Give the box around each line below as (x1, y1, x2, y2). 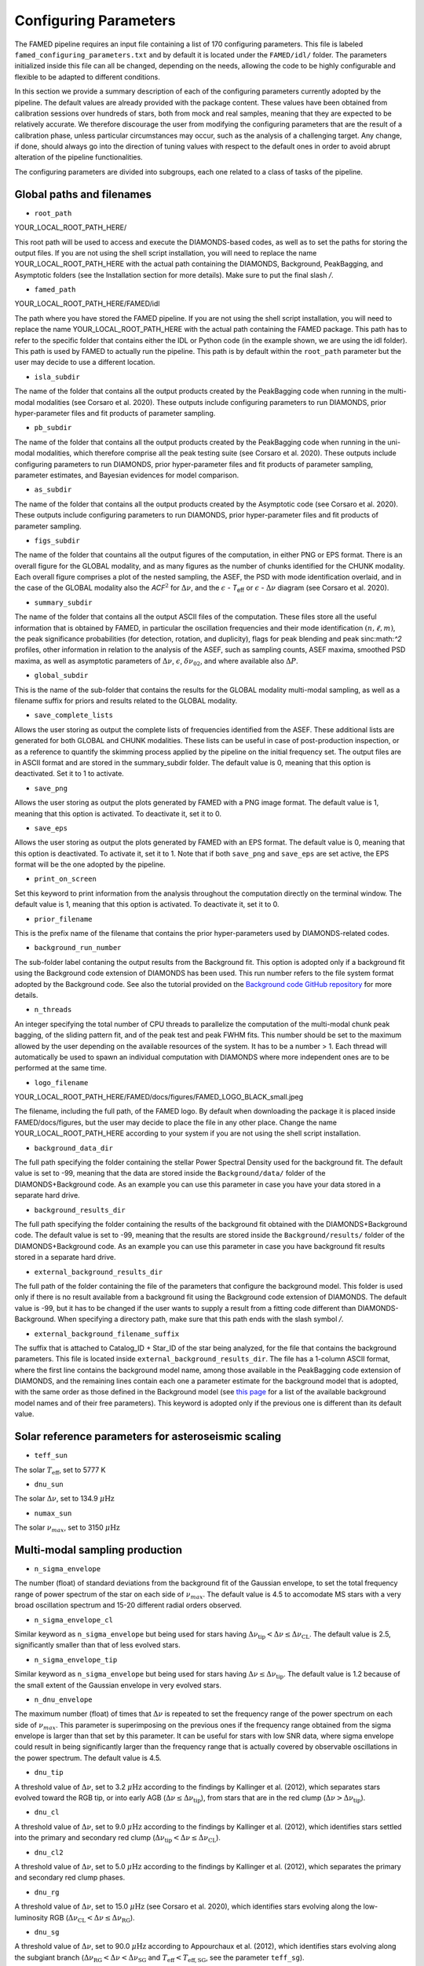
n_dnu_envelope (34, 1695, 93, 1704)
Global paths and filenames (14, 187, 152, 201)
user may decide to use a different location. (14, 358, 155, 367)
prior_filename (34, 915, 93, 923)
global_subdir (34, 671, 89, 680)
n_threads (34, 1005, 72, 1014)
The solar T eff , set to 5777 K (14, 1465, 106, 1476)
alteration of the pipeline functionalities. (14, 153, 143, 162)
